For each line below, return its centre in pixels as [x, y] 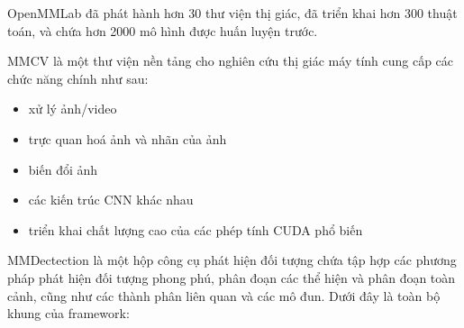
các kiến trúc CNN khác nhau [111, 200]
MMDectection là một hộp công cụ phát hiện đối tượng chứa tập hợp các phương [232, 260]
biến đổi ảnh [63, 169]
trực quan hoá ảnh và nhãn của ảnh [127, 138]
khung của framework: [68, 313]
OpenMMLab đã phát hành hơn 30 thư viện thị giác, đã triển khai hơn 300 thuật [232, 13]
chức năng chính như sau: [78, 78]
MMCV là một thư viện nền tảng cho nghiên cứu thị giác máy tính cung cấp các [231, 61]
